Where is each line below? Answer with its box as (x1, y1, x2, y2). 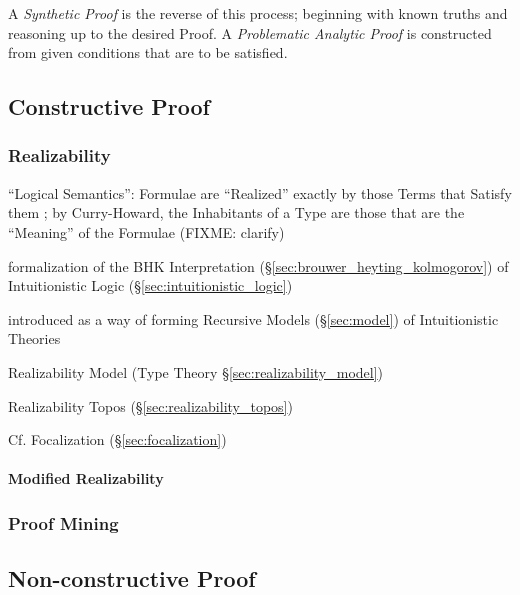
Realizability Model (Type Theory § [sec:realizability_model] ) (8, 361, 384, 382)
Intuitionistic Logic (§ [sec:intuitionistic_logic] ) (8, 275, 293, 296)
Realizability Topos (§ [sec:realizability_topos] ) (8, 395, 293, 416)
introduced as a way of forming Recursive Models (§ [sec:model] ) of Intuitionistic (8, 308, 499, 329)
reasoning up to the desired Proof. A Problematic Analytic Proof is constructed (8, 22, 492, 43)
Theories (8, 328, 61, 349)
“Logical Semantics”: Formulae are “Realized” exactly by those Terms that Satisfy (8, 182, 512, 203)
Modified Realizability (8, 468, 164, 489)
